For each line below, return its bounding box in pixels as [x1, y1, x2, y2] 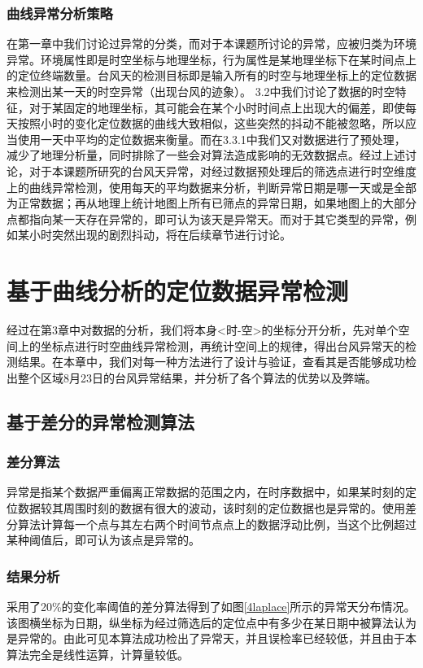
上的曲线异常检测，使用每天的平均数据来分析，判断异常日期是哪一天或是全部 [7, 178, 416, 195]
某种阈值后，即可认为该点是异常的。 [7, 531, 200, 548]
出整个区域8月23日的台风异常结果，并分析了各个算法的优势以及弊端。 [7, 369, 377, 386]
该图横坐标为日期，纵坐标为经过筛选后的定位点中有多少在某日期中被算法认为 [7, 613, 416, 631]
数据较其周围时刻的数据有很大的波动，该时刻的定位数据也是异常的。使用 [17, 500, 405, 517]
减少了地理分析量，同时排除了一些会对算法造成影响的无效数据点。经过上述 [7, 146, 405, 164]
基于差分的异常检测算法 [7, 408, 194, 434]
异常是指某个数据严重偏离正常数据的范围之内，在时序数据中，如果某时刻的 [7, 483, 405, 500]
